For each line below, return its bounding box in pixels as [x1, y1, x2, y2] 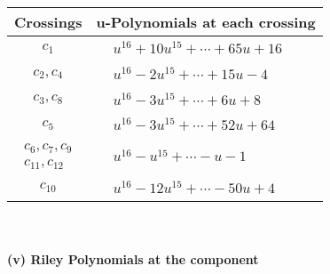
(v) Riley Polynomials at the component [7, 250, 259, 269]
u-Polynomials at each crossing [96, 12, 316, 32]
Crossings [14, 12, 82, 32]
